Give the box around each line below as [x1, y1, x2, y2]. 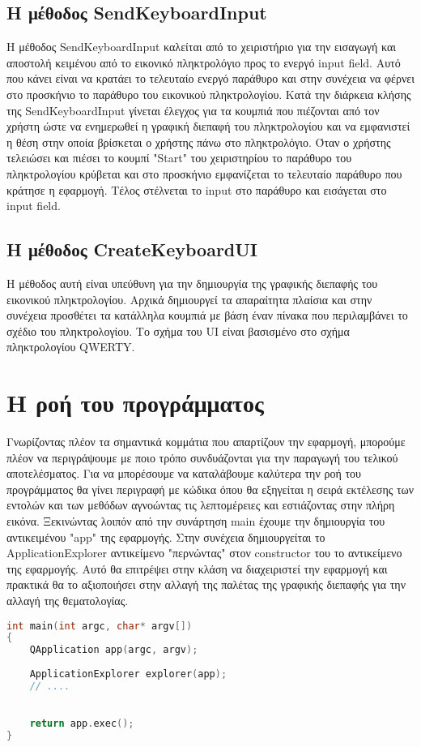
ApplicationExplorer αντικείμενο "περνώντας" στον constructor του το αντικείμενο [6, 544, 402, 561]
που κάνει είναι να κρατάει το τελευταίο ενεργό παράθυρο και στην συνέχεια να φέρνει [6, 70, 415, 87]
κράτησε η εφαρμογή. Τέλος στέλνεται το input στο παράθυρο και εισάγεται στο [6, 181, 387, 198]
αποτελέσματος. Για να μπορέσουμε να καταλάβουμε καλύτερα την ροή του [6, 465, 361, 482]
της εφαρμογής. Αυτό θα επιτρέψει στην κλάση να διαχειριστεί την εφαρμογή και [6, 560, 388, 577]
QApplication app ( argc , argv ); [29, 644, 198, 656]
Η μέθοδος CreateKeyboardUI [6, 237, 258, 262]
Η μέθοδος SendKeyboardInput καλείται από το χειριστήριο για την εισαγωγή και [6, 38, 397, 55]
